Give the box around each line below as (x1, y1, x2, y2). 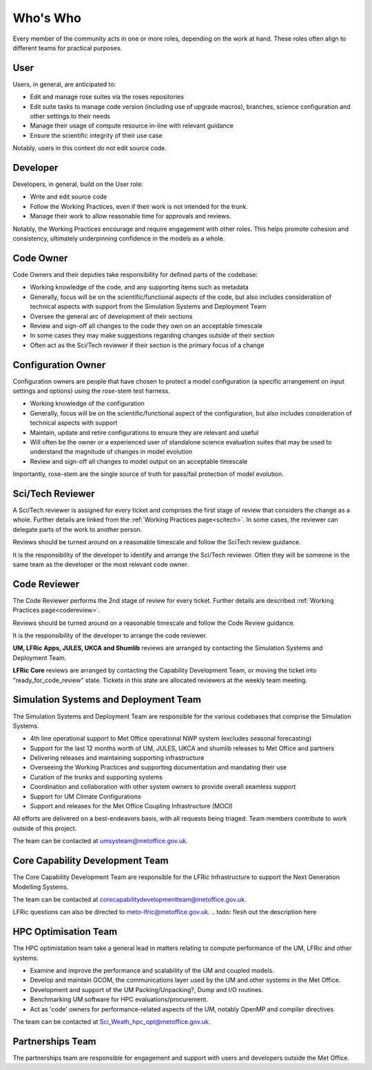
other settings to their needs (30, 112, 110, 121)
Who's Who (12, 10, 82, 25)
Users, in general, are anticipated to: (12, 80, 116, 88)
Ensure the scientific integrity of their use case (30, 131, 163, 139)
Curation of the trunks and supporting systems (30, 772, 163, 781)
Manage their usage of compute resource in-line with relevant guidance (30, 121, 234, 130)
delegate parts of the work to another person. (12, 525, 143, 533)
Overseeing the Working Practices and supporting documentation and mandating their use (30, 763, 287, 772)
